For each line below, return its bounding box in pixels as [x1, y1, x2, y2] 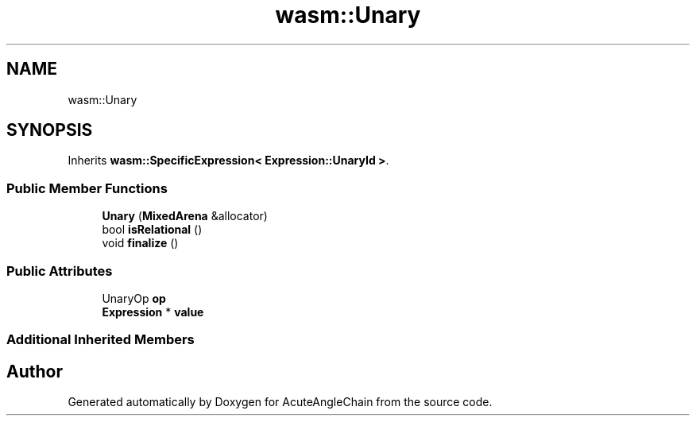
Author [6, 361, 63, 381]
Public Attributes [6, 262, 113, 279]
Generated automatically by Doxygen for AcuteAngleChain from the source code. [68, 395, 493, 409]
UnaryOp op [102, 291, 166, 305]
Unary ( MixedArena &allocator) [102, 209, 268, 223]
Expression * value [102, 304, 204, 319]
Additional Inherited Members [6, 331, 195, 348]
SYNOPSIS [6, 120, 93, 141]
